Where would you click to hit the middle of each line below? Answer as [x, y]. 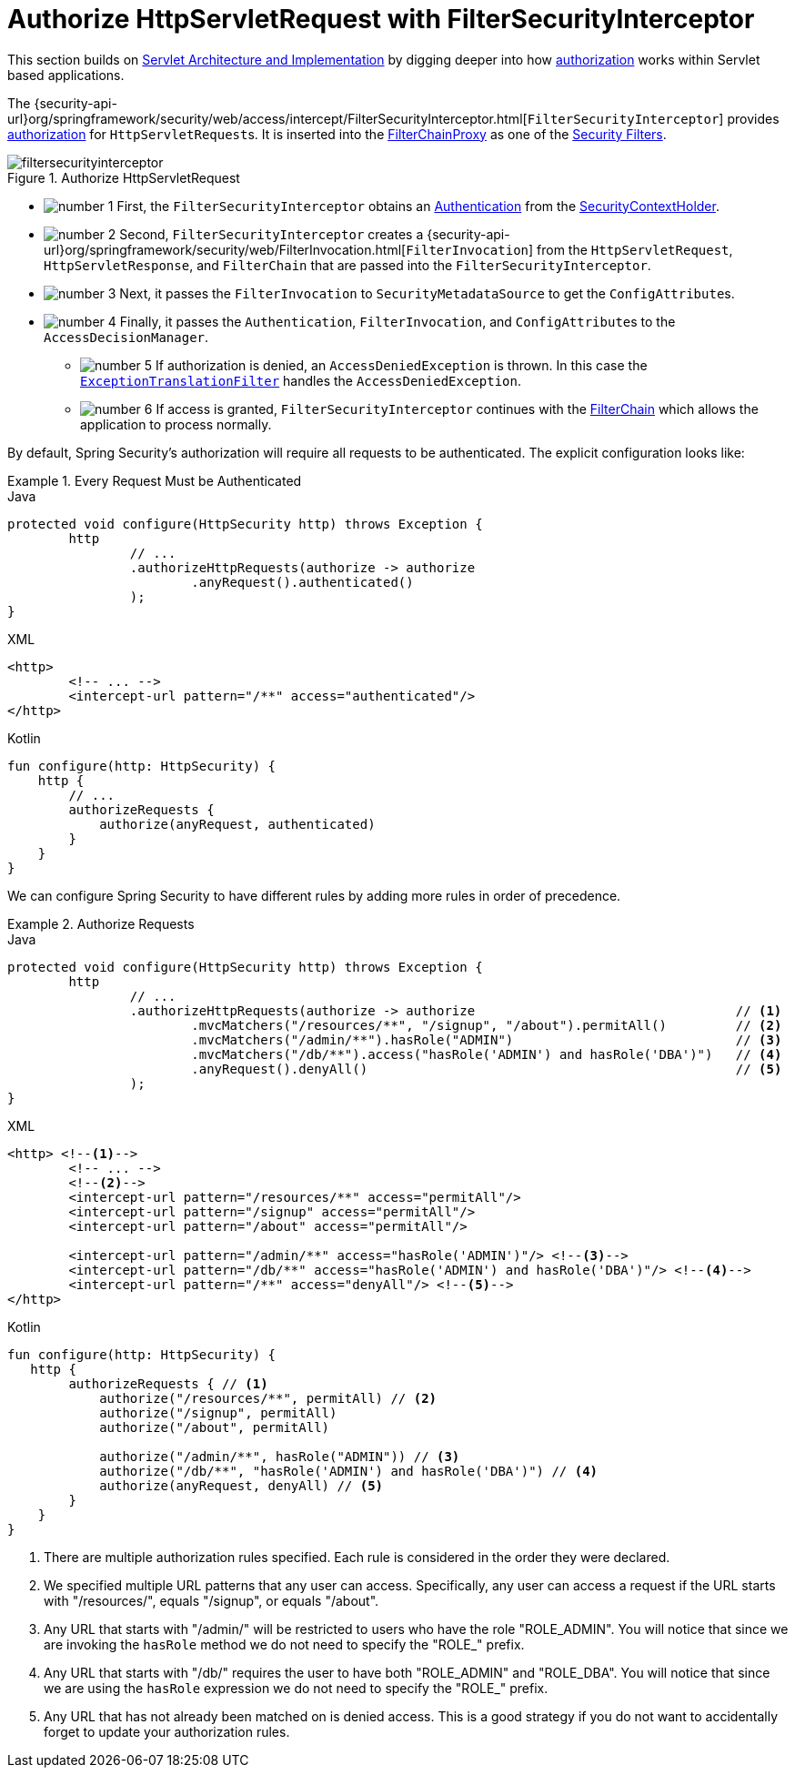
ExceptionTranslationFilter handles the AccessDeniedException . [301, 380]
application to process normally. [176, 424]
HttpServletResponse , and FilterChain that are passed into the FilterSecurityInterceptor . [347, 265]
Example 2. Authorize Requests [101, 923]
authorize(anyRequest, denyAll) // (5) [242, 1485]
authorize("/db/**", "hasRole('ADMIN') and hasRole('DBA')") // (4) [349, 1471]
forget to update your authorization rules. [167, 1731]
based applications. [66, 75]
